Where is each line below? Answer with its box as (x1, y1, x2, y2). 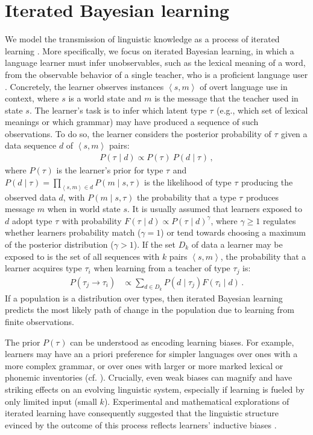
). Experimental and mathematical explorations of (104, 395, 289, 407)
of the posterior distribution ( (5, 237, 114, 250)
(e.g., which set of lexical (217, 103, 308, 116)
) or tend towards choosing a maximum (160, 226, 306, 239)
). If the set (133, 237, 175, 250)
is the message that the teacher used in (154, 92, 299, 105)
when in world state (47, 202, 121, 215)
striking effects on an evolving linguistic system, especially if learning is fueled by (5, 382, 305, 395)
